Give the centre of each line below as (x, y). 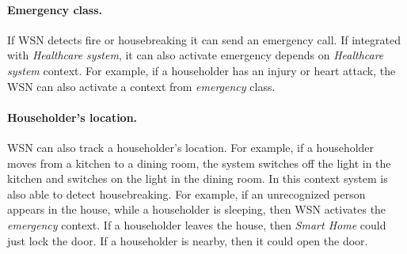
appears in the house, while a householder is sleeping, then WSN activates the (197, 209)
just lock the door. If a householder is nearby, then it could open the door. (188, 240)
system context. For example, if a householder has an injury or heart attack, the (202, 70)
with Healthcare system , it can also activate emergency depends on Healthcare (196, 55)
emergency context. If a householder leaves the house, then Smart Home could (197, 224)
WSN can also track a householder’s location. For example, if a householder (191, 147)
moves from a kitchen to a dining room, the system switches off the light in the (199, 163)
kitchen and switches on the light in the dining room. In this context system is (198, 178)
